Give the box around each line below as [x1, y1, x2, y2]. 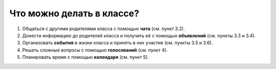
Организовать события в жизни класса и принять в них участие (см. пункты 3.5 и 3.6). [22, 40, 213, 46]
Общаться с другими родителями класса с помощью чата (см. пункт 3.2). [22, 26, 185, 32]
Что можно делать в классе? [9, 8, 140, 19]
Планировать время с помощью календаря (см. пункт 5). [22, 54, 149, 60]
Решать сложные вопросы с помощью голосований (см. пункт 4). [22, 47, 168, 53]
